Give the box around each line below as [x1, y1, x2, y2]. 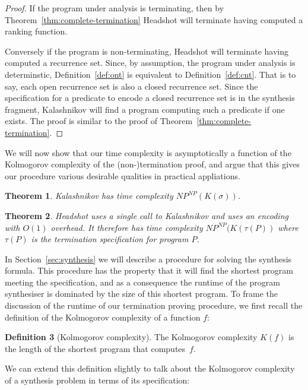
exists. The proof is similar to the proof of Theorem [5, 115, 193, 127]
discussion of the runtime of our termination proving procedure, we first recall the [5, 299, 303, 312]
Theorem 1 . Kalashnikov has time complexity [5, 189, 173, 202]
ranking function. [5, 25, 68, 37]
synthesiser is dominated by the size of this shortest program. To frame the [5, 287, 278, 300]
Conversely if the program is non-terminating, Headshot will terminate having [5, 45, 289, 57]
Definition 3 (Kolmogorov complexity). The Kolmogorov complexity [5, 331, 258, 343]
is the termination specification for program [31, 233, 189, 245]
